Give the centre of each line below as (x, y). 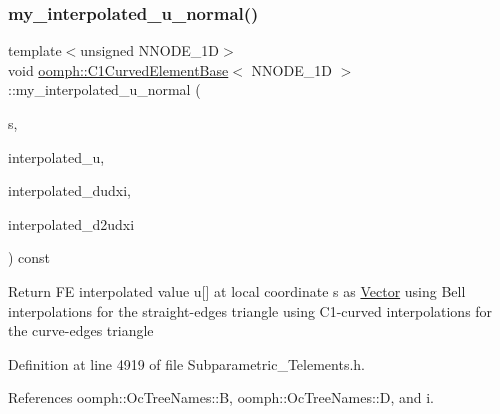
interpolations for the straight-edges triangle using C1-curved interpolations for (250, 310)
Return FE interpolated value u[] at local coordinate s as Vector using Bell (237, 290)
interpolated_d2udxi (71, 223)
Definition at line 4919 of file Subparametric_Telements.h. (186, 363)
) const (29, 257)
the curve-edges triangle (81, 330)
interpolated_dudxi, (69, 190)
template (35, 50)
